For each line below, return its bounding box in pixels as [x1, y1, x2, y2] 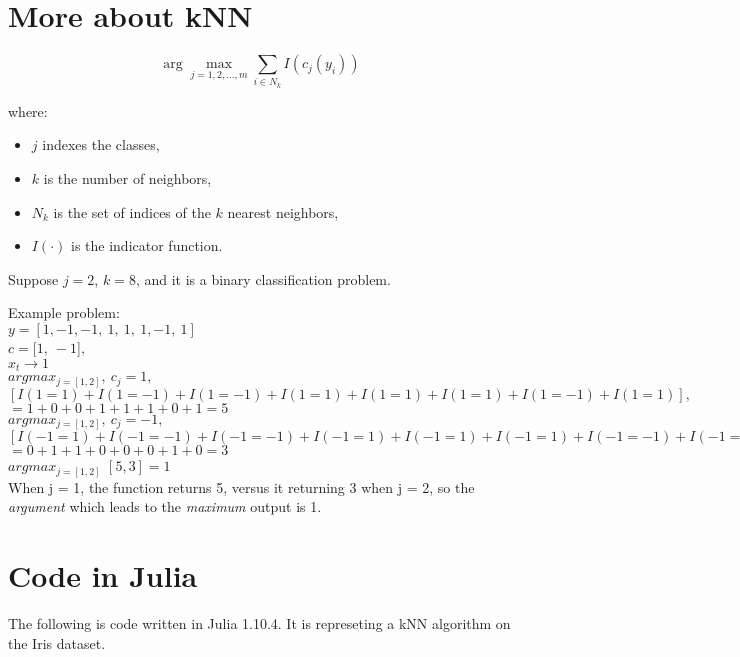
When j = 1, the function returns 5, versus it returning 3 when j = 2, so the [8, 476, 475, 497]
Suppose [8, 268, 59, 289]
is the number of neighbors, [43, 168, 212, 189]
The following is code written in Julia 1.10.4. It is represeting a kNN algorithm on [8, 612, 511, 633]
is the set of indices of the [53, 201, 211, 222]
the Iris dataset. [8, 632, 106, 653]
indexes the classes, [42, 134, 160, 155]
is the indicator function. [71, 235, 223, 256]
